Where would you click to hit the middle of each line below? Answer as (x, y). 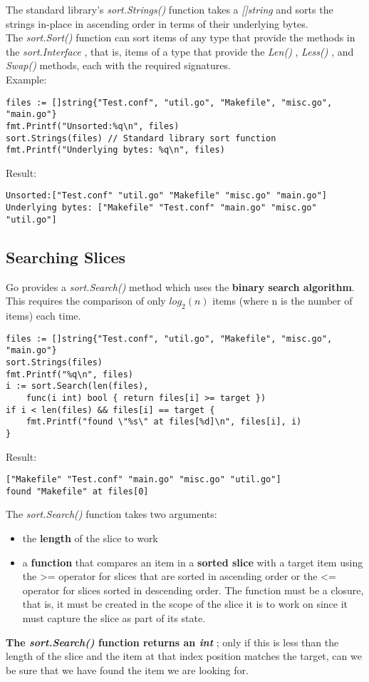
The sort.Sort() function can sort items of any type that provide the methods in (181, 37)
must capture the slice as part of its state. (114, 617)
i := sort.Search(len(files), (77, 386)
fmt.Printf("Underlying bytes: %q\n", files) (115, 150)
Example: (26, 79)
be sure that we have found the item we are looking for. (127, 670)
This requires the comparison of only (86, 301)
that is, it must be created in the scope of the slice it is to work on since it (185, 604)
